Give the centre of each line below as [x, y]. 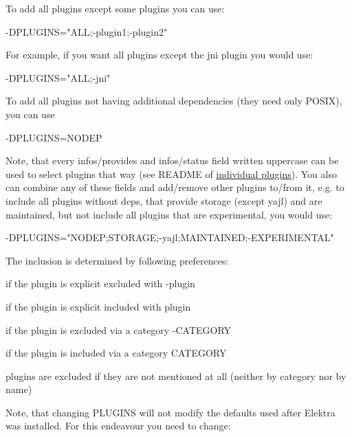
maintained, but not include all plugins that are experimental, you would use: [169, 214]
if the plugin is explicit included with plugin [98, 306]
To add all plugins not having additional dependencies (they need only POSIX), [174, 101]
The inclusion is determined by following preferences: [117, 260]
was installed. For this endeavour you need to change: [118, 426]
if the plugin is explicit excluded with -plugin [100, 283]
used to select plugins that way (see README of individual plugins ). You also [171, 173]
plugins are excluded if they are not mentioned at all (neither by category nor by [176, 376]
